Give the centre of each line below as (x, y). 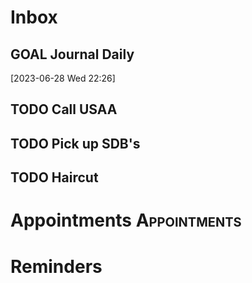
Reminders (56, 266)
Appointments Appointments (126, 220)
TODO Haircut (54, 177)
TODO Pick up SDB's (75, 143)
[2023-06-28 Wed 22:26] (63, 78)
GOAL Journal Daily (72, 54)
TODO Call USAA (64, 109)
